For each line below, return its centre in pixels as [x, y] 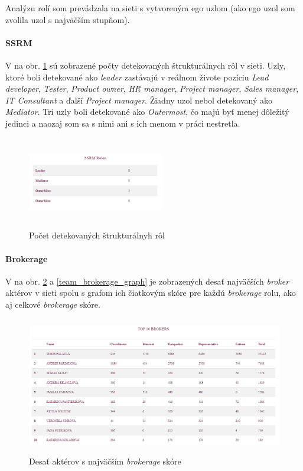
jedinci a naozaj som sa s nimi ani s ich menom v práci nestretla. [123, 123]
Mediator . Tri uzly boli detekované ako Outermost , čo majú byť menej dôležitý [147, 112]
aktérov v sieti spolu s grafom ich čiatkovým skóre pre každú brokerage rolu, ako [151, 293]
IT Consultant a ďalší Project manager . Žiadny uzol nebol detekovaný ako [139, 100]
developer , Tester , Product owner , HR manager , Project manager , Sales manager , [152, 88]
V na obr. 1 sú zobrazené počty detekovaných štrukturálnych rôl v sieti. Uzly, [146, 65]
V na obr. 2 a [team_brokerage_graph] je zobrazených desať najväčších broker [147, 281]
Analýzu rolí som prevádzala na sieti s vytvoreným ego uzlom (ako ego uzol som [150, 8]
